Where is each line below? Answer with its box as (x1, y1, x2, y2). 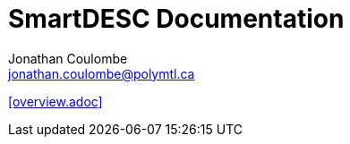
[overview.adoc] (8, 93, 103, 109)
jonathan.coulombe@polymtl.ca (8, 65, 195, 81)
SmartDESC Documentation (8, 4, 345, 34)
